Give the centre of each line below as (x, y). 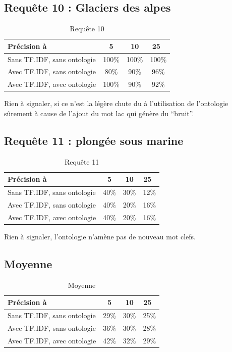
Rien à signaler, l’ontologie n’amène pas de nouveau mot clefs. (100, 237)
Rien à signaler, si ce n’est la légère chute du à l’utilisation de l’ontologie (116, 103)
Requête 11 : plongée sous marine (94, 140)
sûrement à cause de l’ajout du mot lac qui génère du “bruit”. (99, 113)
